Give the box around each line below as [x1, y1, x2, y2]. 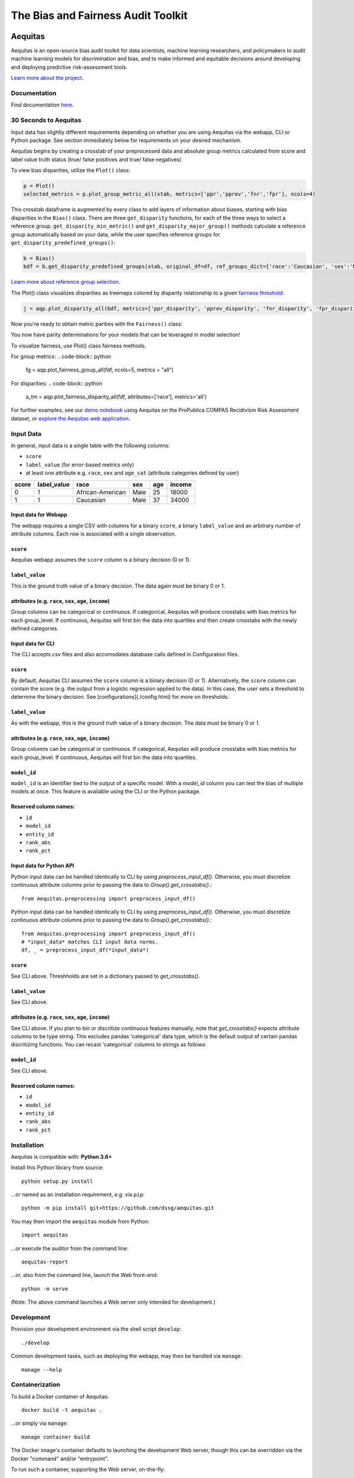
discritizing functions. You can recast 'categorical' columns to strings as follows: [11, 1041, 206, 1048]
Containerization [11, 1380, 60, 1389]
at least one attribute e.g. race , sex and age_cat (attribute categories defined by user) [25, 469, 239, 477]
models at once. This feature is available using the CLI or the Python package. [11, 788, 201, 795]
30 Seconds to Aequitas [11, 116, 82, 124]
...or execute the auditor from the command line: [11, 1244, 129, 1252]
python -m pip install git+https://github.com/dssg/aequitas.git [21, 1205, 215, 1211]
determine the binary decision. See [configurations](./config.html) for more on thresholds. [11, 693, 230, 701]
